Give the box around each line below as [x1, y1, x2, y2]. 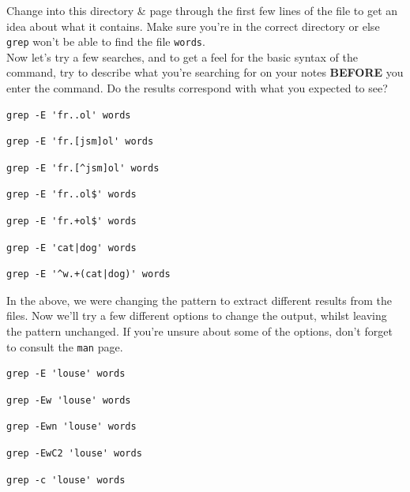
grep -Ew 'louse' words [6, 394, 131, 406]
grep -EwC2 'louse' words [6, 448, 142, 459]
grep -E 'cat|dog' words [6, 242, 137, 254]
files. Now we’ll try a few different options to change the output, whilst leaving [6, 307, 387, 324]
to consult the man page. [6, 338, 123, 355]
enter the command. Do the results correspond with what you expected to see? [6, 80, 388, 96]
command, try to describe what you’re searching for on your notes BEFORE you [6, 64, 404, 81]
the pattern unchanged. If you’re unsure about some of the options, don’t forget [6, 322, 393, 339]
